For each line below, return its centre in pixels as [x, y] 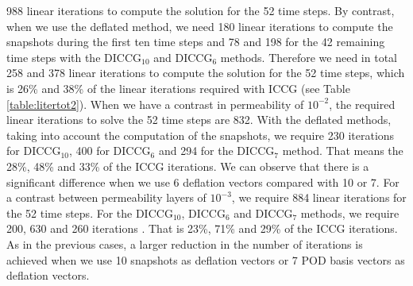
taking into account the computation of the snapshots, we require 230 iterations [201, 135]
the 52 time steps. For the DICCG [90, 213]
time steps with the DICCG [74, 57]
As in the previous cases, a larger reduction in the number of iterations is [185, 243]
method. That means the [343, 151]
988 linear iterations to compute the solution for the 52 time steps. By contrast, [201, 10]
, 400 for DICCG [110, 151]
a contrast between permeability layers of [106, 197]
